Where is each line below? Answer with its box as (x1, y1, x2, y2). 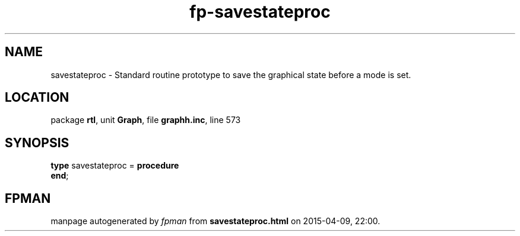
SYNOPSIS (5, 135, 69, 150)
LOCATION (5, 90, 69, 105)
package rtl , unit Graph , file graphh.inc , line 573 (50, 115, 241, 125)
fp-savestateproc (189, 2, 331, 22)
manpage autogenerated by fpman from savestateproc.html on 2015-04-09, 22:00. (50, 216, 381, 227)
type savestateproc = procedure (50, 160, 179, 171)
